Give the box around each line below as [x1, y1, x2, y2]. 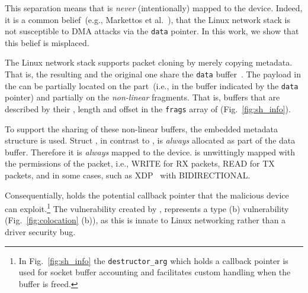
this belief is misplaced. [5, 36, 89, 48]
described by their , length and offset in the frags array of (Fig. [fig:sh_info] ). [5, 102, 291, 115]
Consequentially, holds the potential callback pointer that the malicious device [5, 188, 289, 201]
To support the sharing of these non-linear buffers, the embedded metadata [5, 122, 278, 135]
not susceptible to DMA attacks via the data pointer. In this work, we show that [5, 25, 299, 37]
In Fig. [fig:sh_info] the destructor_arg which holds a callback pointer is [18, 254, 288, 266]
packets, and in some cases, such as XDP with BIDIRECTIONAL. [5, 168, 251, 181]
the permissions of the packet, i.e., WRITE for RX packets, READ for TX [5, 157, 275, 170]
